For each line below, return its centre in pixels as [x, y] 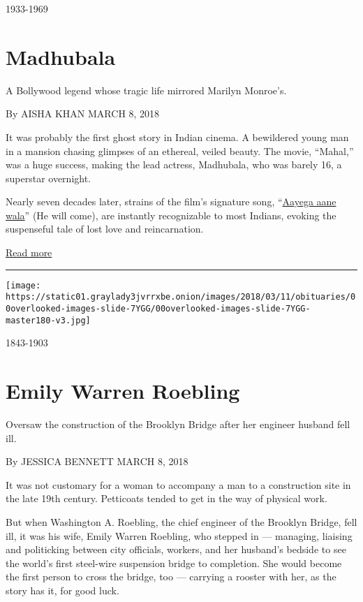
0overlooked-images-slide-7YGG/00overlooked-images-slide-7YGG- [158, 308]
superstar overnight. [49, 178]
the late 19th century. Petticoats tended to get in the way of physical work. [166, 498]
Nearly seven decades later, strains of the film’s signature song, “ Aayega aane [171, 201]
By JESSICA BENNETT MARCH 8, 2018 [97, 461]
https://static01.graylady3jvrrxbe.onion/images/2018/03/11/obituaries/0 [181, 297]
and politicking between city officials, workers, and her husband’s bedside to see [176, 549]
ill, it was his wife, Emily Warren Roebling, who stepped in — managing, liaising [179, 535]
